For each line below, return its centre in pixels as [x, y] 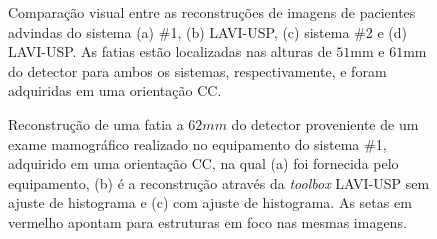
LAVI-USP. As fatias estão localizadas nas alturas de [170, 51]
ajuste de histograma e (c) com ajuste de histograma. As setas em [210, 202]
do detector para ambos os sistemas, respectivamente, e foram [197, 70]
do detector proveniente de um [325, 123]
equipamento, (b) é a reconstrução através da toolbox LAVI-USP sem [219, 182]
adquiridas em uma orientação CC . [115, 90]
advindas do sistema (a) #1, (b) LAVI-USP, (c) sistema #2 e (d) [207, 31]
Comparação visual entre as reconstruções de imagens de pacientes [212, 12]
